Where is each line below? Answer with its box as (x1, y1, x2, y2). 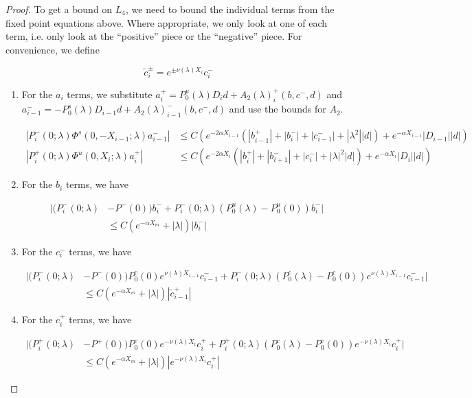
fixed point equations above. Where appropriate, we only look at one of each (5, 15, 328, 30)
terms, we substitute (67, 86, 153, 101)
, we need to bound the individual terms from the (126, 2, 335, 16)
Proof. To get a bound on (5, 2, 113, 16)
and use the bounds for (229, 102, 326, 116)
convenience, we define (5, 42, 100, 56)
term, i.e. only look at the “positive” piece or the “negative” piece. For (5, 29, 302, 43)
